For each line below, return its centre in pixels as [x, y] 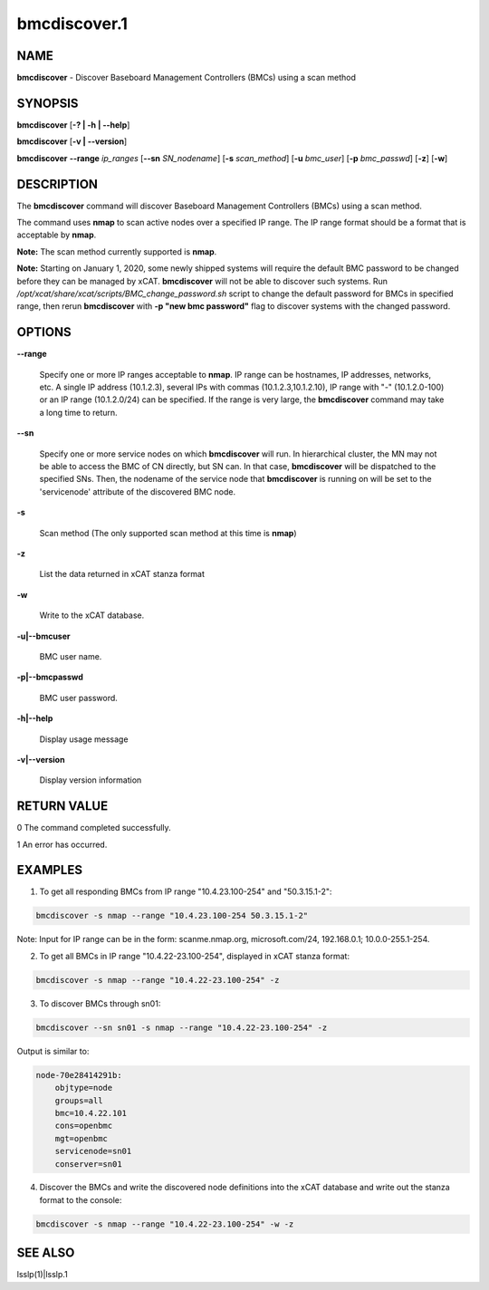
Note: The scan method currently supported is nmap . [117, 251]
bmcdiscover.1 [72, 24]
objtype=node [84, 1088]
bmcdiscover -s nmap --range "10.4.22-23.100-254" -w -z [165, 1224]
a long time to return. [78, 412]
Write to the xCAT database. [92, 615]
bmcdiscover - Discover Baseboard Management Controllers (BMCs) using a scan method [187, 78]
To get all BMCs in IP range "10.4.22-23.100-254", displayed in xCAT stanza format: [195, 956]
